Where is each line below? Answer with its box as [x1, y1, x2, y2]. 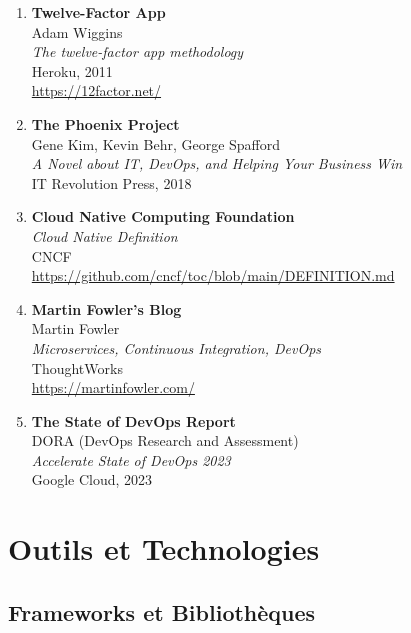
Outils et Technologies [8, 528, 320, 569]
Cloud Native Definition [31, 225, 178, 246]
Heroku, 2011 [31, 60, 113, 81]
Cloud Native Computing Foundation [31, 206, 295, 227]
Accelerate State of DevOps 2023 [31, 449, 231, 470]
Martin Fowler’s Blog [31, 298, 182, 319]
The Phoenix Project [31, 113, 180, 134]
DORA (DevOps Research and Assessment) [31, 430, 299, 451]
